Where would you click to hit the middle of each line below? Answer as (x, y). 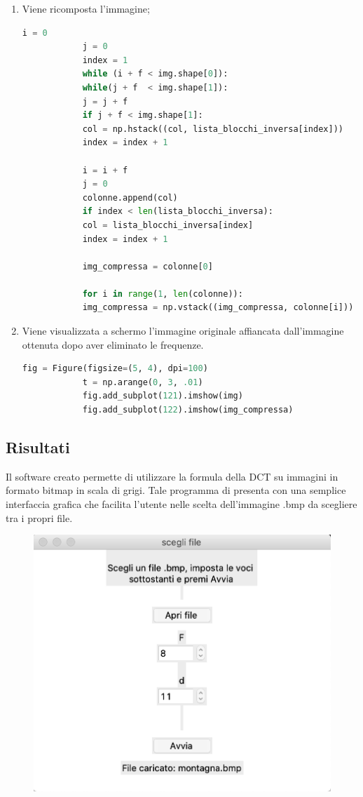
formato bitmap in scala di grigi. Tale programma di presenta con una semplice (176, 490)
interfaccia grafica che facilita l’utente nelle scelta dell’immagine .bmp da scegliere (181, 504)
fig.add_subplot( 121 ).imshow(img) (163, 396)
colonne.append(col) (130, 197)
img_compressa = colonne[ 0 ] (148, 266)
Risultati (38, 447)
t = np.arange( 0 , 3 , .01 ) (143, 382)
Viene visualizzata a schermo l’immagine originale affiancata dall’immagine (183, 331)
